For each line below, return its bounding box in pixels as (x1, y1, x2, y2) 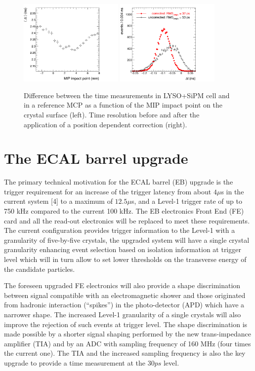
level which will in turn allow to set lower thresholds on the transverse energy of (4, 254, 247, 264)
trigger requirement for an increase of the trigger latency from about (4, 186, 212, 196)
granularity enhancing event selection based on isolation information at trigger (4, 244, 241, 255)
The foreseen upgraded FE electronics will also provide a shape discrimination (4, 280, 241, 291)
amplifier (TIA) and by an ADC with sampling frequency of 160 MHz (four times (4, 338, 251, 348)
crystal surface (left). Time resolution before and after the (24, 109, 200, 119)
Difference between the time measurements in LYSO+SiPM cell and (24, 90, 230, 100)
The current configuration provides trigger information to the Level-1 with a (4, 225, 235, 235)
